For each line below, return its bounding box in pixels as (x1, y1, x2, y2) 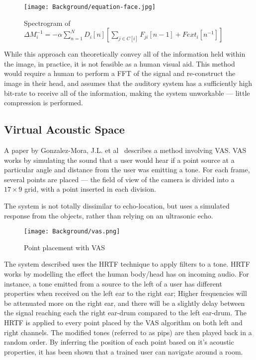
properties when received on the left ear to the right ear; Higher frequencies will (4, 288, 247, 298)
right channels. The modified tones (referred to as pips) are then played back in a (4, 327, 252, 337)
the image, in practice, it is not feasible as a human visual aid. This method (4, 58, 235, 69)
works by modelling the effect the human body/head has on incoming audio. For (4, 269, 249, 279)
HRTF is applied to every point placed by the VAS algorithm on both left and (4, 317, 243, 327)
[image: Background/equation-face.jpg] (24, 3, 156, 10)
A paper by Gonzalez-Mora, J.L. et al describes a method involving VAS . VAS (4, 145, 247, 155)
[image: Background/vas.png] (24, 228, 120, 235)
